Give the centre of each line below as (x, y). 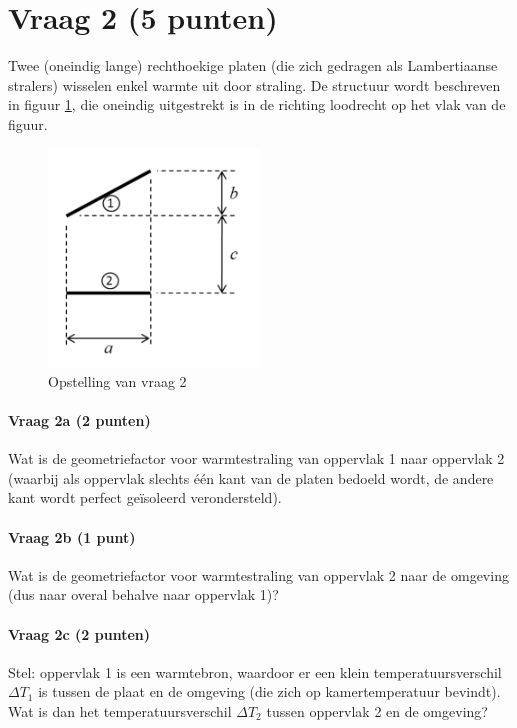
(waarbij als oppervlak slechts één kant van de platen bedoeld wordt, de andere (251, 477)
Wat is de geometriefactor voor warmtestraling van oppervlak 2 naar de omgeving (258, 574)
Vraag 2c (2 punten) (79, 633)
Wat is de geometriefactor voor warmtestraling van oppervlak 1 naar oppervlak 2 (256, 458)
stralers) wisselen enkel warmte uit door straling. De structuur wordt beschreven (254, 84)
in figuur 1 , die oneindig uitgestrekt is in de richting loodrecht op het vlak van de (257, 104)
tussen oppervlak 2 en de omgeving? (377, 711)
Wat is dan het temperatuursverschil (120, 711)
